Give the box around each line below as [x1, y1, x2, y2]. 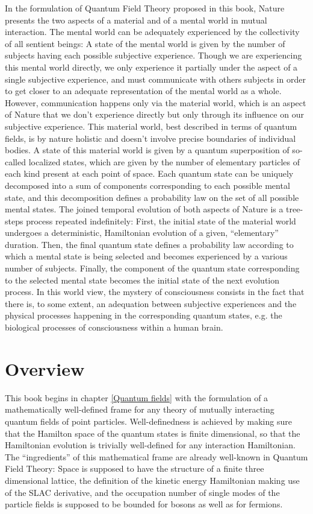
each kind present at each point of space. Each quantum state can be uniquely [5, 167, 294, 180]
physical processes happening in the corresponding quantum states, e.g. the [5, 309, 282, 322]
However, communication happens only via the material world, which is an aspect [5, 96, 306, 109]
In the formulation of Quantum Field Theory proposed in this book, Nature [5, 2, 285, 14]
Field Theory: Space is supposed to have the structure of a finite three [5, 462, 264, 475]
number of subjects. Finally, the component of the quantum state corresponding [5, 262, 300, 274]
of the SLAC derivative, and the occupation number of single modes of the [5, 486, 280, 498]
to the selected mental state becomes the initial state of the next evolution [5, 273, 280, 286]
